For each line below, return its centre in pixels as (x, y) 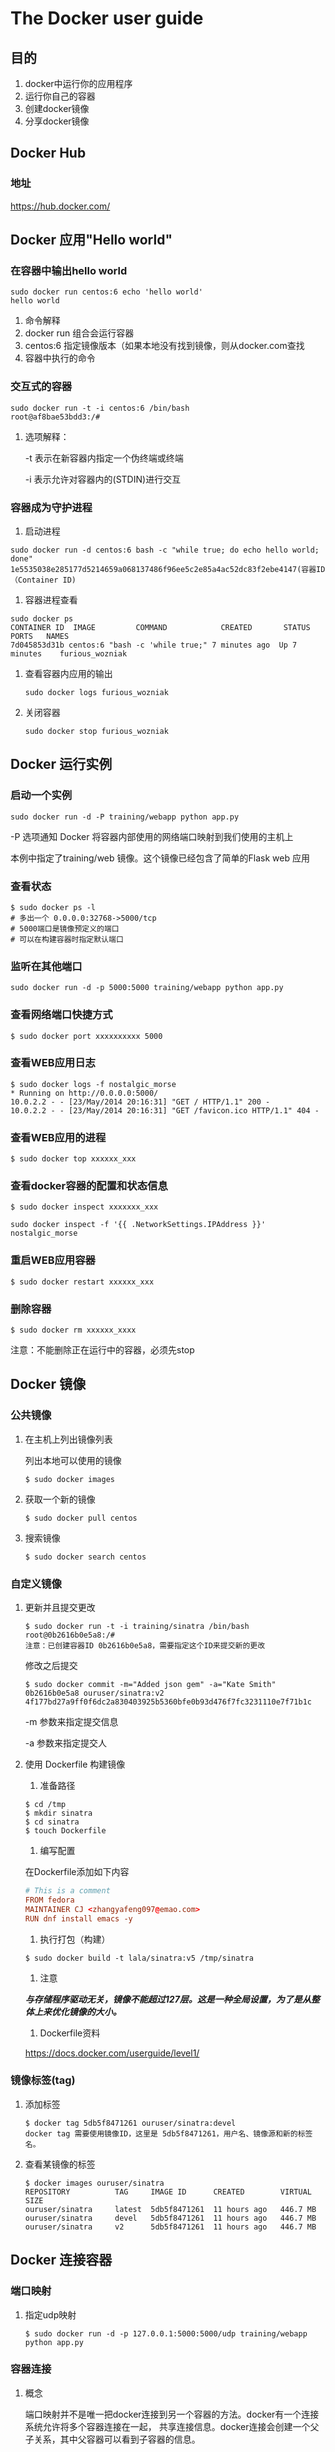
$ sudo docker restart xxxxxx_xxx (82, 1282)
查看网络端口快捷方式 (61, 1015)
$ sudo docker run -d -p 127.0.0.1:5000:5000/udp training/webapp (166, 2333)
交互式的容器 (41, 387)
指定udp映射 (50, 2314)
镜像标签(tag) (43, 2080)
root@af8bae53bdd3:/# (55, 417)
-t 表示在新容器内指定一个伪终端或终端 (104, 458)
